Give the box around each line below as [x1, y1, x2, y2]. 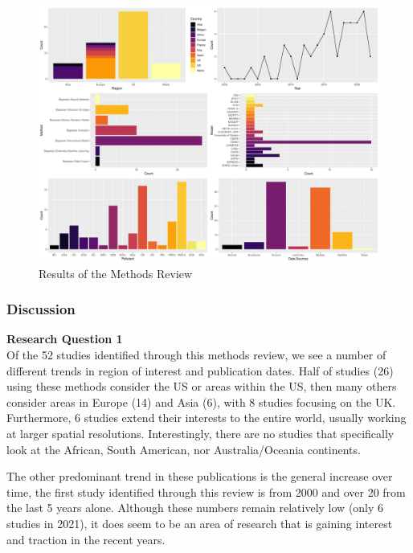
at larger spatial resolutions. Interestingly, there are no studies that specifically [6, 424, 395, 441]
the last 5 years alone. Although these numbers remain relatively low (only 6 [6, 499, 384, 516]
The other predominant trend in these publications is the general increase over [6, 468, 393, 485]
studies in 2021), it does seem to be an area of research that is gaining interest [6, 514, 393, 531]
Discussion [6, 299, 76, 319]
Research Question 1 [6, 330, 123, 347]
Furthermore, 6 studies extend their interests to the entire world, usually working [6, 409, 407, 426]
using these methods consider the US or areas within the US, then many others [6, 378, 397, 395]
